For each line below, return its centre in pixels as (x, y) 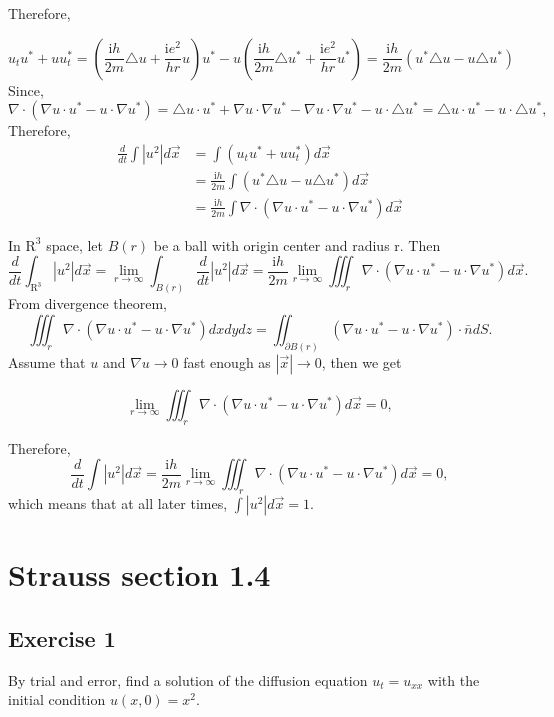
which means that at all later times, (118, 502)
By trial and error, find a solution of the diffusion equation (188, 679)
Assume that (47, 361)
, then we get (361, 361)
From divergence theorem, (87, 303)
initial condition (57, 699)
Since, (26, 89)
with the (453, 679)
